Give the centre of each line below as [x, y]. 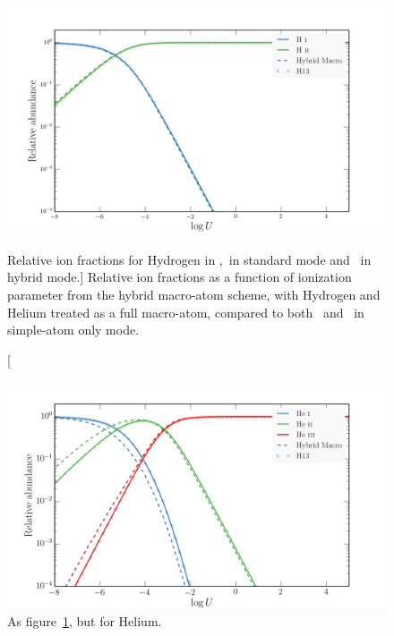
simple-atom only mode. [73, 330]
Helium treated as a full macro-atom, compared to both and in [186, 312]
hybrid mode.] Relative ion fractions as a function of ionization [180, 277]
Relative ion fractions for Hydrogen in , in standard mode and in [189, 259]
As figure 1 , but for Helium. [85, 621]
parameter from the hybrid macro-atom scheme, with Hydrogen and [194, 295]
